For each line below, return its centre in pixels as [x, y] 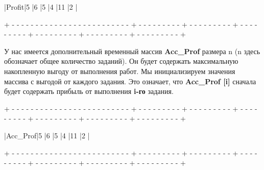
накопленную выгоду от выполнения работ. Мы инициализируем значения [120, 71]
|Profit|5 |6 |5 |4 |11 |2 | [41, 7]
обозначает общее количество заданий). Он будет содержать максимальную [121, 61]
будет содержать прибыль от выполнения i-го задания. [89, 91]
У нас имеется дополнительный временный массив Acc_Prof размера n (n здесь [132, 51]
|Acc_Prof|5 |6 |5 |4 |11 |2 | [47, 135]
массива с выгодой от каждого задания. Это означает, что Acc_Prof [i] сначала [130, 81]
